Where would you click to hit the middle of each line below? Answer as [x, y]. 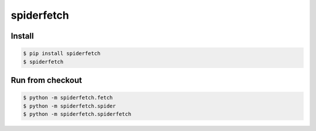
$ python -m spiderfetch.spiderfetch [77, 114]
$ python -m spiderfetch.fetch [68, 98]
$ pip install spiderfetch [62, 54]
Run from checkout [46, 80]
